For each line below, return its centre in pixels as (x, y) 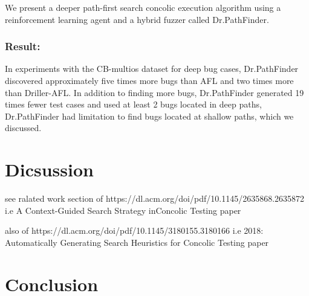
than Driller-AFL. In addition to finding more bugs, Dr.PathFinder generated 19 (154, 92)
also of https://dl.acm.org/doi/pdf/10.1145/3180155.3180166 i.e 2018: (134, 230)
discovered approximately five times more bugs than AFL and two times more (149, 80)
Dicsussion (49, 169)
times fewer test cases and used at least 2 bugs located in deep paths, (133, 104)
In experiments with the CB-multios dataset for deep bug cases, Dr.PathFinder (152, 69)
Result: (23, 46)
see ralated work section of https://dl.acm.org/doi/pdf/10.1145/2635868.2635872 (155, 198)
